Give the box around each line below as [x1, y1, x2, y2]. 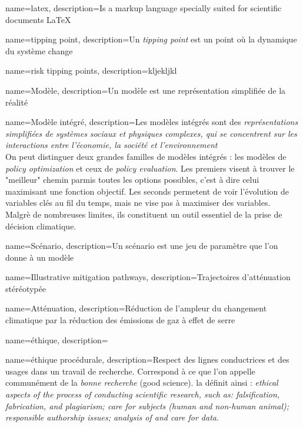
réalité [5, 96, 28, 108]
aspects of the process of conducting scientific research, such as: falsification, [5, 388, 280, 400]
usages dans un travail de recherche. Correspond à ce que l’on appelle [5, 364, 255, 377]
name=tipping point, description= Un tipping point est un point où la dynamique [5, 33, 297, 45]
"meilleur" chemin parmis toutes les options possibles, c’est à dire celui [5, 173, 259, 186]
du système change [5, 44, 73, 57]
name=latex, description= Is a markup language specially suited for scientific [5, 2, 282, 14]
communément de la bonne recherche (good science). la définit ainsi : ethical [5, 376, 278, 389]
